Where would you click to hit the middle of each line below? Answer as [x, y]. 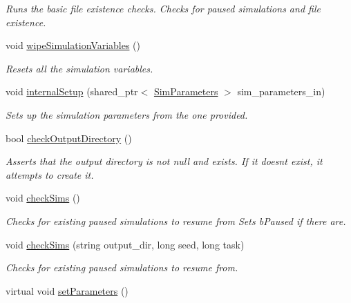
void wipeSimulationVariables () [73, 45]
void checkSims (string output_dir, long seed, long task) [125, 244]
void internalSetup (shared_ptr [72, 91]
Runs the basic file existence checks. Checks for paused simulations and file [163, 8]
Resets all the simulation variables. [79, 68]
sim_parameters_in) [281, 91]
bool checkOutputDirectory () [69, 138]
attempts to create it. [50, 174]
